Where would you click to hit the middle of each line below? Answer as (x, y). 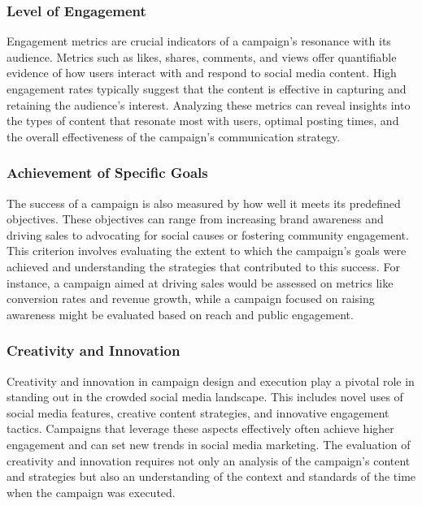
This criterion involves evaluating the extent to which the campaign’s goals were (207, 251)
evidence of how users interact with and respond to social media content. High (202, 73)
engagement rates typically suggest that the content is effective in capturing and (207, 89)
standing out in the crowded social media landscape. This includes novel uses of (205, 397)
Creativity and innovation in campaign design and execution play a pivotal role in (211, 381)
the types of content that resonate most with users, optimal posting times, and (203, 121)
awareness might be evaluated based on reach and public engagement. (180, 314)
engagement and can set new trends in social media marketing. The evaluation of (209, 444)
